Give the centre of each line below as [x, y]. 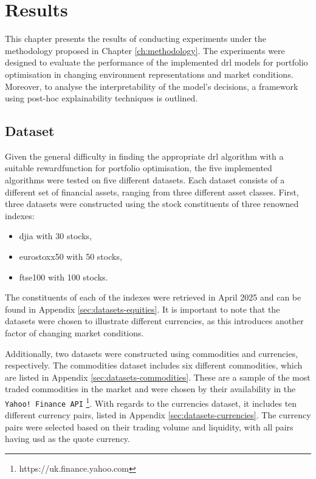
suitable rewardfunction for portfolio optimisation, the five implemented [139, 168]
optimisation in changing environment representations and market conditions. [149, 74]
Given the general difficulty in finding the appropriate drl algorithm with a [144, 156]
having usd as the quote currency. [67, 439]
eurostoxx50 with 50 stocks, [70, 256]
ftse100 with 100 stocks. [64, 277]
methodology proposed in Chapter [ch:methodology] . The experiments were [145, 50]
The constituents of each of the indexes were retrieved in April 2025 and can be [153, 297]
